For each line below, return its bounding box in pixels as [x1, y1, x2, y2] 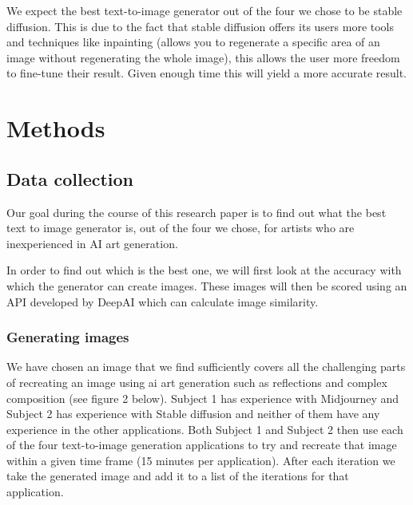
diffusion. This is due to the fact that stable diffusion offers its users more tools [6, 18, 395, 34]
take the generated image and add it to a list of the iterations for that [6, 468, 349, 484]
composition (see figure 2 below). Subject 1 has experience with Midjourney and [6, 389, 399, 406]
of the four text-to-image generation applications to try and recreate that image [6, 436, 397, 453]
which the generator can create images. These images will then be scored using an [6, 277, 407, 294]
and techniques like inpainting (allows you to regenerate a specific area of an [6, 34, 380, 50]
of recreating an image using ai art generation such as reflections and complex [6, 373, 387, 390]
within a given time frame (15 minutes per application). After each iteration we [6, 452, 395, 468]
